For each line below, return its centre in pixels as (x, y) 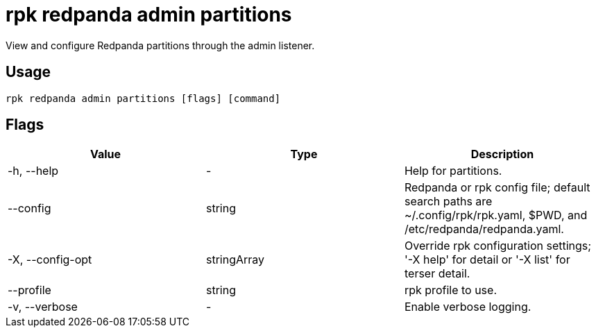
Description (502, 154)
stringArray (235, 260)
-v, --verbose (43, 307)
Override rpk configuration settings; (498, 246)
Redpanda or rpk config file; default (497, 188)
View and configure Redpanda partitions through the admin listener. (160, 45)
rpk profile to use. (450, 290)
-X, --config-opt (50, 260)
